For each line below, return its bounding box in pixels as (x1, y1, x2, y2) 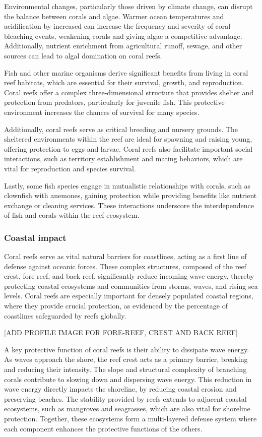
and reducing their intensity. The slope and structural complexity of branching (4, 364, 247, 374)
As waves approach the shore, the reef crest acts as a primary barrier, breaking (4, 354, 248, 364)
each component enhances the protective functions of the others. (4, 423, 203, 433)
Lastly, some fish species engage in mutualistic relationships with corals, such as (4, 180, 251, 191)
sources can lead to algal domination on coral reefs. (4, 50, 162, 60)
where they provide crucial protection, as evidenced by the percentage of (4, 300, 228, 311)
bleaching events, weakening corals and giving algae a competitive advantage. (4, 30, 242, 41)
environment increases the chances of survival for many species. (4, 106, 200, 117)
